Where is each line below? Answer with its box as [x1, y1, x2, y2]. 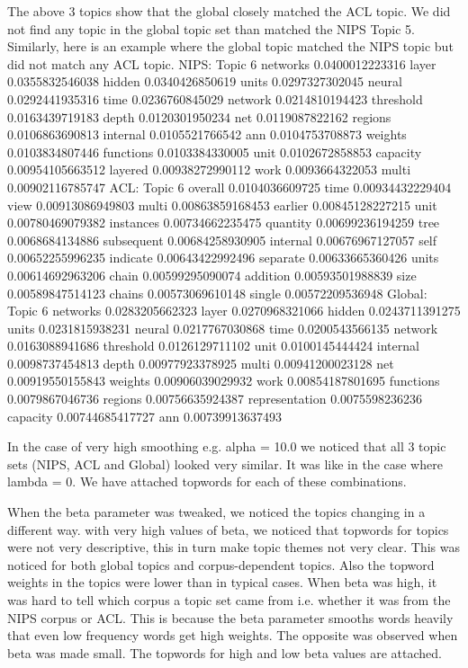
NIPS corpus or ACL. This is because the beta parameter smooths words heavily [7, 608, 454, 627]
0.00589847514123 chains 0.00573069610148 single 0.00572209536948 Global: [7, 283, 427, 302]
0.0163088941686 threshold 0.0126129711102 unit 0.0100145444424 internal [7, 336, 419, 355]
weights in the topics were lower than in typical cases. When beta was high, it [7, 573, 437, 592]
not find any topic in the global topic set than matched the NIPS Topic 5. [7, 19, 415, 38]
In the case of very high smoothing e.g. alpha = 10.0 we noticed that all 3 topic [7, 437, 446, 456]
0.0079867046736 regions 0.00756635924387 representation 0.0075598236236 [7, 389, 423, 408]
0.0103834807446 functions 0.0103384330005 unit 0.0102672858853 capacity [7, 142, 422, 161]
